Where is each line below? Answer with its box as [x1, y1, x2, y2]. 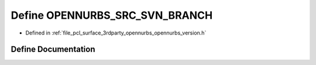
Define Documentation [11, 45, 95, 54]
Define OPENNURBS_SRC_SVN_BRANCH [11, 9, 213, 22]
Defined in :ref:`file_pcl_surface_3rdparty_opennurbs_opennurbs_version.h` [25, 29, 207, 36]
